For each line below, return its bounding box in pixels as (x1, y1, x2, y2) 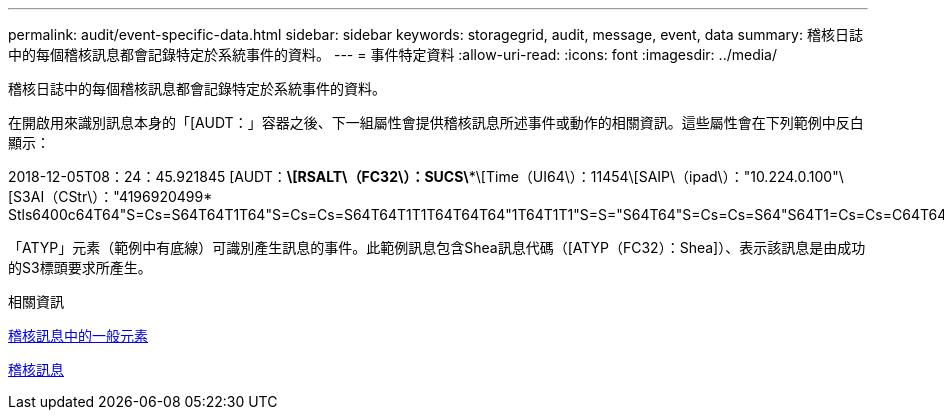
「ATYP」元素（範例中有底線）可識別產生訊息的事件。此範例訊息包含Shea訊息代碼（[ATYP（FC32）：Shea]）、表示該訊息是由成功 (8, 239, 866, 256)
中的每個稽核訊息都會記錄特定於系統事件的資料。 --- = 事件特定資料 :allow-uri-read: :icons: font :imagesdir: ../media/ (8, 46, 778, 63)
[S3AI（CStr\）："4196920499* (8, 188, 213, 205)
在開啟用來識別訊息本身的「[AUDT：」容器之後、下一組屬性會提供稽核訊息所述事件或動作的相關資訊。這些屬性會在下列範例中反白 (8, 114, 864, 131)
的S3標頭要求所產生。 (8, 259, 152, 276)
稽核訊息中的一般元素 (8, 327, 148, 344)
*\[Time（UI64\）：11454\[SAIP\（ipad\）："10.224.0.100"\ (468, 168, 844, 185)
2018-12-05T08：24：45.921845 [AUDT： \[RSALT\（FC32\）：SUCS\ (8, 168, 469, 185)
